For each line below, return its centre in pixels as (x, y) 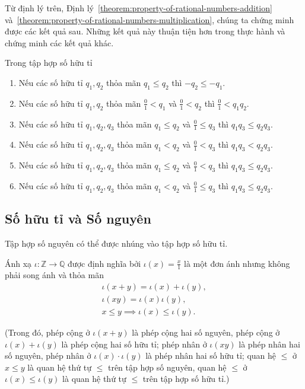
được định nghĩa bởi (104, 263)
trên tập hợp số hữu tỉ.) (186, 379)
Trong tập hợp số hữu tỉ (49, 63)
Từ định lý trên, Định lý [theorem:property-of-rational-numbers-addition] (139, 8)
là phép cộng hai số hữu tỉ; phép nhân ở (134, 344)
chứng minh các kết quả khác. (59, 42)
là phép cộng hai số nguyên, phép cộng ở (206, 332)
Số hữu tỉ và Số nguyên (78, 219)
